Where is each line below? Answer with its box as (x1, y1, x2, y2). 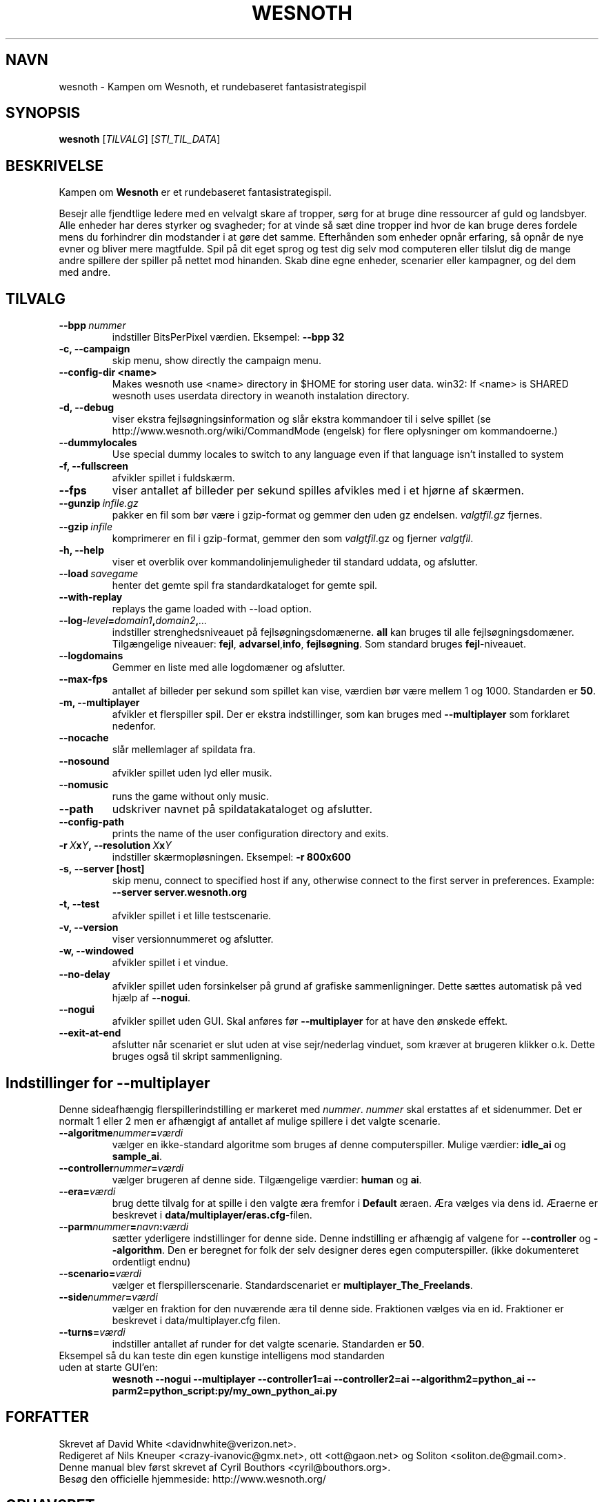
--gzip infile (59, 521, 113, 533)
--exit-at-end (59, 1027, 121, 1039)
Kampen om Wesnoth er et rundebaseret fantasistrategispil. (59, 186, 332, 199)
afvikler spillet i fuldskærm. (112, 472, 235, 484)
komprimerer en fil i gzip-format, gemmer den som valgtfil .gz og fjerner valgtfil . (112, 532, 474, 545)
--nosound (59, 755, 110, 768)
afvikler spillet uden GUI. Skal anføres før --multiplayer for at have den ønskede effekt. (112, 1015, 508, 1028)
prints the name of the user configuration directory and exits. (112, 828, 389, 840)
